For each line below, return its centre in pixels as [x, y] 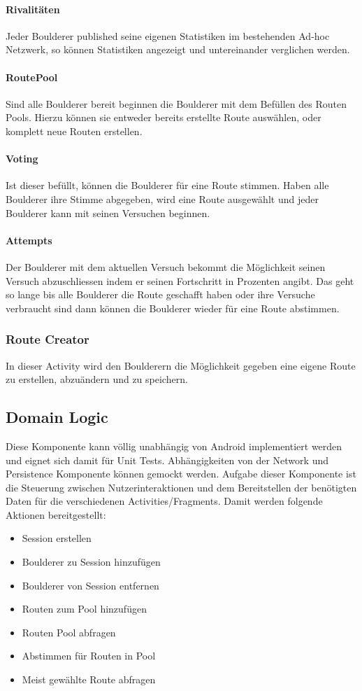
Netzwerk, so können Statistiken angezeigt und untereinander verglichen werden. [178, 49]
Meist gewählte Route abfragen [89, 679]
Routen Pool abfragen [69, 632]
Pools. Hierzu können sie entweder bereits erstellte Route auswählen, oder [164, 117]
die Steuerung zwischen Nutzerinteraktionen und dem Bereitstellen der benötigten [181, 487]
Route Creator [48, 339]
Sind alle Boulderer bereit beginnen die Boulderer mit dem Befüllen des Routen [176, 103]
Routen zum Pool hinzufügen [84, 609]
